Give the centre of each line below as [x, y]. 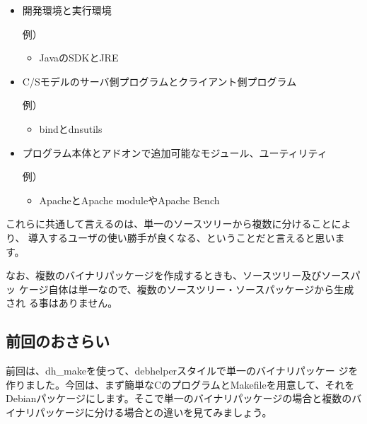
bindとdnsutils [71, 128]
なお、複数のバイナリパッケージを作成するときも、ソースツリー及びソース [178, 275]
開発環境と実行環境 [67, 10]
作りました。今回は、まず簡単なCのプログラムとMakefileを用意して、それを [180, 384]
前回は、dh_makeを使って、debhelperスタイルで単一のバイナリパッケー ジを [182, 371]
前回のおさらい [58, 341]
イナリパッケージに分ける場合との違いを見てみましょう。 [139, 412]
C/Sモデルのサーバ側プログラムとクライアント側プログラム [159, 81]
